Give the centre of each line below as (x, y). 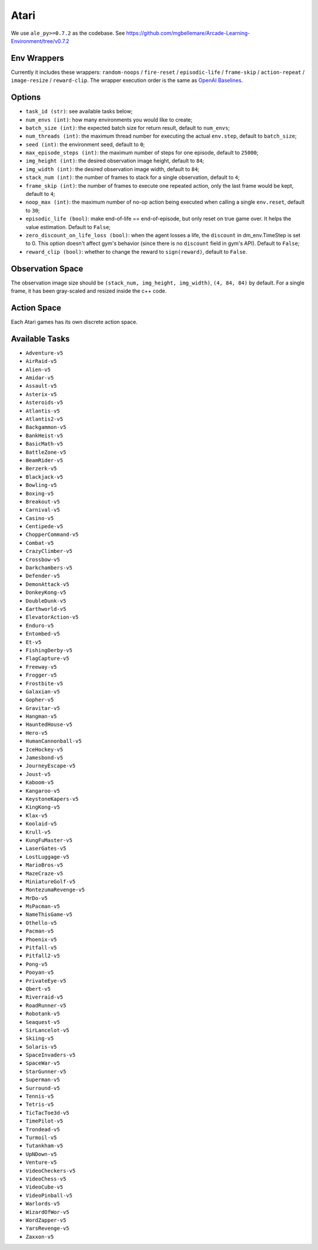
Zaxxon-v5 (40, 1237)
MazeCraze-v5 (44, 873)
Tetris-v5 (40, 1105)
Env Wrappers (37, 58)
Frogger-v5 (41, 675)
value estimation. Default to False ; (68, 227)
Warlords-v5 (43, 1204)
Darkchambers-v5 (49, 568)
